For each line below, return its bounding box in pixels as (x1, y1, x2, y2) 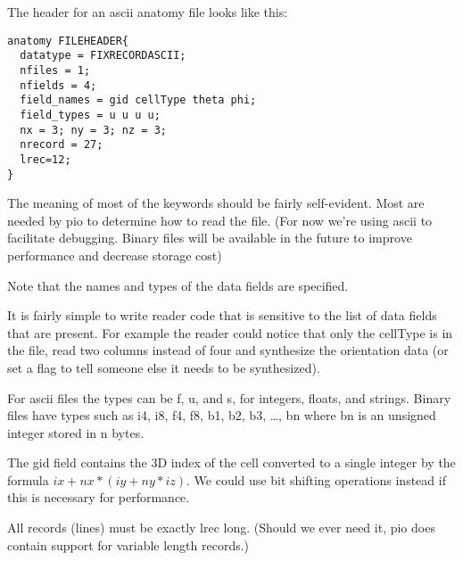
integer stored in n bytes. (7, 423, 145, 441)
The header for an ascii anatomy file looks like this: (7, 3, 288, 21)
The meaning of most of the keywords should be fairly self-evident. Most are (7, 194, 425, 212)
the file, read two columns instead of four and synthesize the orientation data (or (7, 341, 449, 359)
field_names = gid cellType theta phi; (20, 94, 257, 107)
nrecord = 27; (20, 138, 103, 152)
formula (7, 470, 49, 489)
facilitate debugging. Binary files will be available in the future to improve (7, 228, 412, 247)
